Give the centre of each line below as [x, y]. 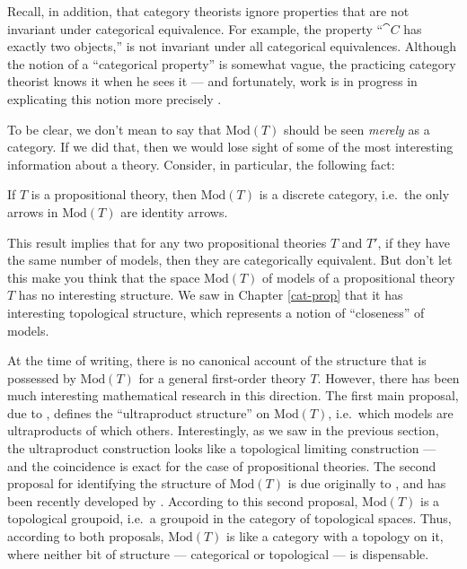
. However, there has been [388, 377]
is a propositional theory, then [114, 194]
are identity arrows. [174, 211]
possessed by [42, 377]
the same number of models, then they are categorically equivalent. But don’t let [230, 260]
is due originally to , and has [367, 483]
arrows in [33, 211]
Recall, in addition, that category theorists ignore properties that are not [208, 11]
